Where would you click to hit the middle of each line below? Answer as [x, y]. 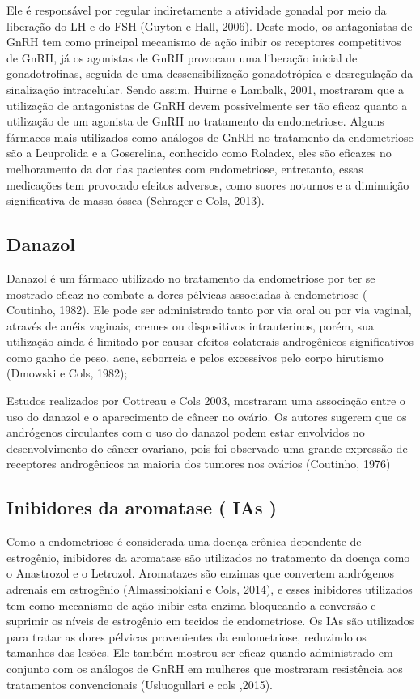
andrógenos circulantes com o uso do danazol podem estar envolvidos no [186, 432]
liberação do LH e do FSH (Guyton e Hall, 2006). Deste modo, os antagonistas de [210, 26]
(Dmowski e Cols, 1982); [67, 373]
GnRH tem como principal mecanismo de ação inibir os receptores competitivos [204, 42]
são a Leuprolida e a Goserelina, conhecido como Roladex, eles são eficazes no [199, 153]
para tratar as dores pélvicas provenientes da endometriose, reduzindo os [187, 636]
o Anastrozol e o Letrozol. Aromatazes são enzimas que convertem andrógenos [201, 573]
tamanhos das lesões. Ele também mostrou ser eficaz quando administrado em [200, 652]
